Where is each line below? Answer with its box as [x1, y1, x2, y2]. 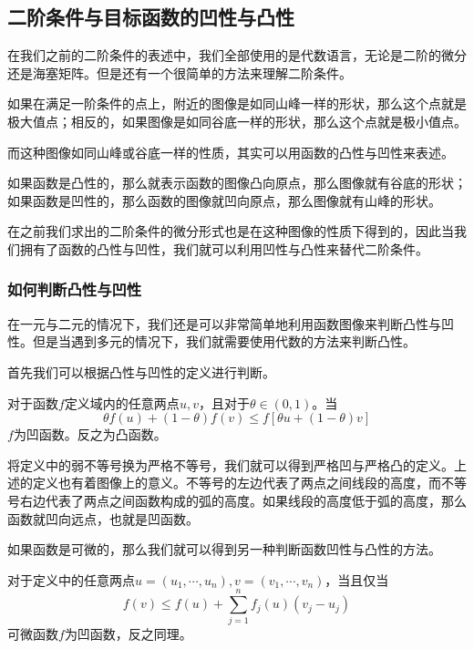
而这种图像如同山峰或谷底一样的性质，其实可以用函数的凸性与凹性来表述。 [7, 142, 454, 161]
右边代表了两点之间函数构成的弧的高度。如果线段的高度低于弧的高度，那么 [19, 490, 467, 510]
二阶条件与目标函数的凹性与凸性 [7, 3, 294, 31]
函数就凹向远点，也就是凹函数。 [7, 509, 199, 528]
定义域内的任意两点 [64, 393, 180, 412]
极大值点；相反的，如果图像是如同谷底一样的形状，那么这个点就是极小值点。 [7, 111, 467, 130]
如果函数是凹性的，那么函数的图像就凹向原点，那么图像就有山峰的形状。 [7, 191, 441, 210]
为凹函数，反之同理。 [64, 624, 192, 644]
